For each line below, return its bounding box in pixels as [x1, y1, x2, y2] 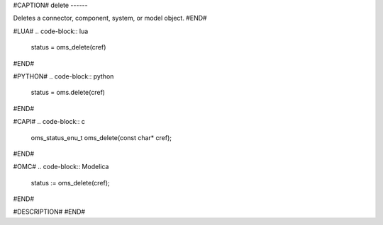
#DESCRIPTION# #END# [13, 207, 85, 216]
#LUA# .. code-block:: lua [13, 27, 89, 35]
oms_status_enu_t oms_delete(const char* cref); [30, 133, 172, 142]
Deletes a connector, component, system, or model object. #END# [13, 14, 207, 23]
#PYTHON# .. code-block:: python [13, 71, 114, 81]
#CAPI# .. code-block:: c [13, 117, 85, 126]
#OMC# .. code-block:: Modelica [13, 163, 109, 171]
